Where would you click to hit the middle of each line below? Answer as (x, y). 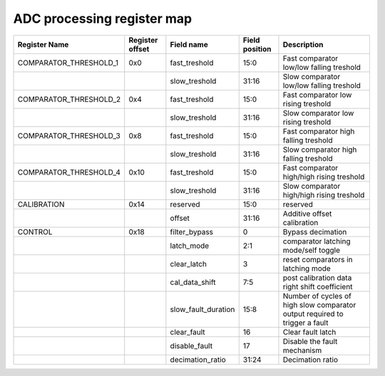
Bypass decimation (315, 231)
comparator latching (317, 241)
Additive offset (307, 214)
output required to (313, 313)
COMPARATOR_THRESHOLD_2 (69, 99)
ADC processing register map (103, 19)
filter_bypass (192, 231)
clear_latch (188, 263)
